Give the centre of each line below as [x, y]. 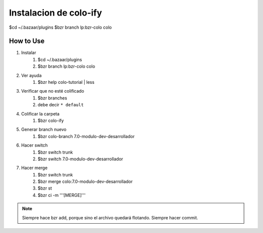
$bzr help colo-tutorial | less [66, 82]
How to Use [27, 41]
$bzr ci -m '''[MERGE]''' [62, 195]
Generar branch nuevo [44, 130]
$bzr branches [53, 98]
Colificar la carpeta [40, 114]
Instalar [29, 53]
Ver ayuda [31, 75]
